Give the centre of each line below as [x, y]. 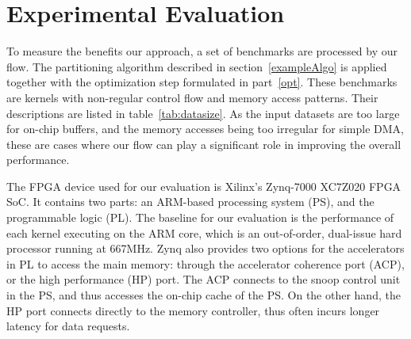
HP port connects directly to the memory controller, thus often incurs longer [193, 310]
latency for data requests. [68, 326]
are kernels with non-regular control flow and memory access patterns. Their [192, 97]
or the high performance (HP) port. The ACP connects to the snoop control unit [204, 279]
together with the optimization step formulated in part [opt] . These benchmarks [202, 82]
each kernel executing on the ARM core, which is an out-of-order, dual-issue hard [204, 232]
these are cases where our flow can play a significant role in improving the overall [204, 144]
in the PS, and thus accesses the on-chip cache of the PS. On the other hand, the [204, 295]
